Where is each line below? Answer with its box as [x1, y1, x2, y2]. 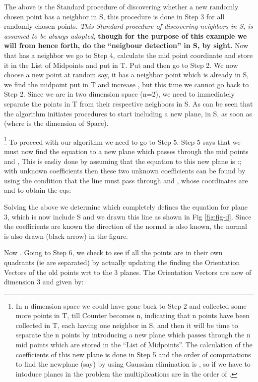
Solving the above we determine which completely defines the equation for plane [4, 201, 248, 212]
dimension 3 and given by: [4, 276, 84, 287]
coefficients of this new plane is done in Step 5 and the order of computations [15, 349, 251, 359]
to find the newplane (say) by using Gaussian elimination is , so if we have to [15, 359, 251, 369]
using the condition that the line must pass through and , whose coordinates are [4, 175, 248, 185]
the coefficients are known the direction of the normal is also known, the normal [4, 221, 247, 231]
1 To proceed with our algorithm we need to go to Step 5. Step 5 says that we [4, 135, 241, 147]
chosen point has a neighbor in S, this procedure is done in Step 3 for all [4, 11, 225, 21]
